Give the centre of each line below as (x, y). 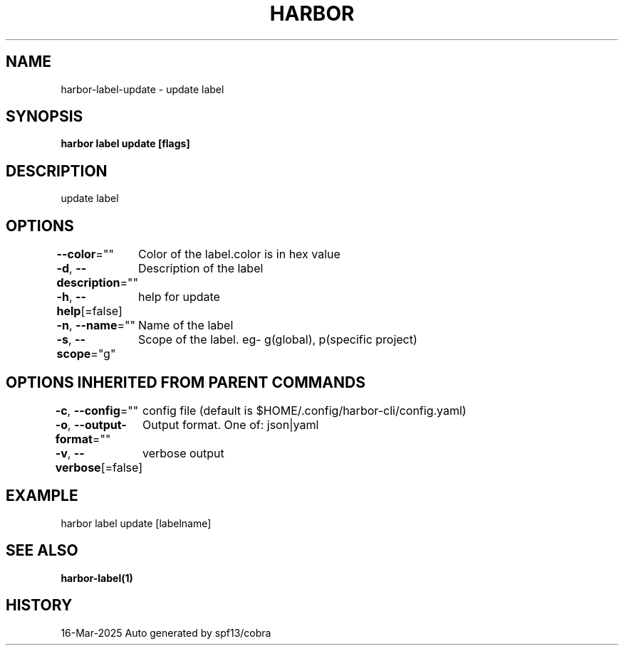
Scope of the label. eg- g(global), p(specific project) (277, 340)
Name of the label (186, 325)
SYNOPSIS (45, 117)
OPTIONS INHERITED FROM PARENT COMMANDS (186, 382)
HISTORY (39, 605)
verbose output (183, 453)
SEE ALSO (42, 551)
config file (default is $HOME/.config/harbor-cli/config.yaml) (305, 410)
